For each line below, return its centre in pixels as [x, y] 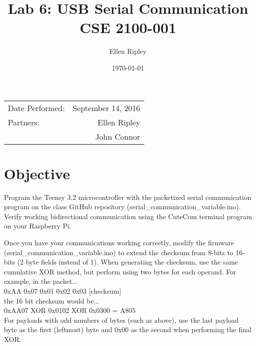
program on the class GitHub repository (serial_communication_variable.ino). [122, 207]
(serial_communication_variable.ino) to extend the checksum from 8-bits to [119, 252]
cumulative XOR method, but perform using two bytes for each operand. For [120, 271]
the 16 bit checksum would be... [52, 300]
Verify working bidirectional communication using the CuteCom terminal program [128, 216]
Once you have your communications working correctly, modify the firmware [119, 242]
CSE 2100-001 [128, 27]
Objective [37, 173]
